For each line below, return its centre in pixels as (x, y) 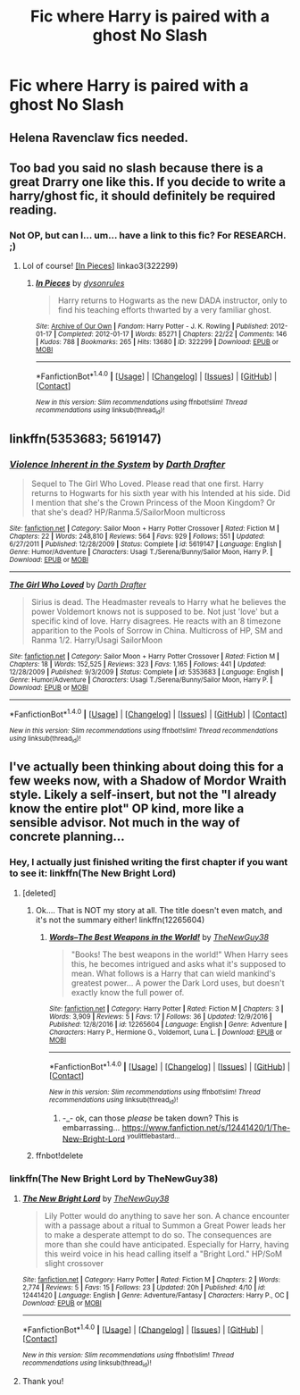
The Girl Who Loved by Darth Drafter (78, 584)
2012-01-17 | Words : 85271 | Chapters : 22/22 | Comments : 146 (191, 334)
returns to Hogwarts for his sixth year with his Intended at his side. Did (161, 492)
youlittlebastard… (153, 1136)
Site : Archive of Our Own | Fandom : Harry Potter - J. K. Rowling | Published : (152, 327)
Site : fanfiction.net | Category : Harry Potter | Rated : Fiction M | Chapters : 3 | (166, 1008)
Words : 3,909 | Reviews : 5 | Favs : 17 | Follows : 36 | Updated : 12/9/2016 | (160, 1016)
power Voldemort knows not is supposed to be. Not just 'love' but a (155, 611)
